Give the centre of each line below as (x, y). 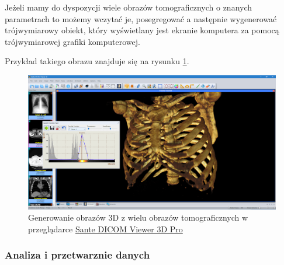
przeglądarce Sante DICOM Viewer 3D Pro (105, 229)
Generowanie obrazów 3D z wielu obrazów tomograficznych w (138, 217)
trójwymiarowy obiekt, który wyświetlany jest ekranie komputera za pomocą (142, 30)
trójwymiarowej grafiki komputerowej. (72, 41)
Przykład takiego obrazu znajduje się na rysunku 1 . (97, 61)
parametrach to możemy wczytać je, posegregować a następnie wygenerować (141, 18)
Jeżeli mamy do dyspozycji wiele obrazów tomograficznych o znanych (129, 7)
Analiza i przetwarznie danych (77, 255)
